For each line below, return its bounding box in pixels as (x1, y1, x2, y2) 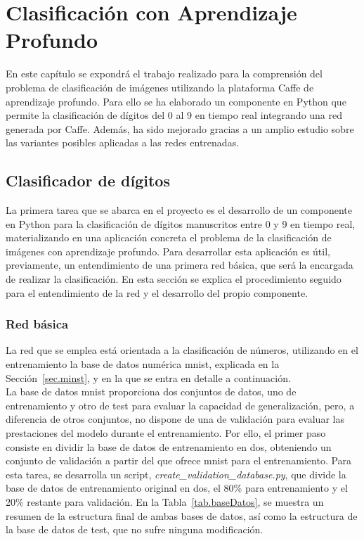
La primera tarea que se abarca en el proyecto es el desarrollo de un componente (6, 203, 352, 217)
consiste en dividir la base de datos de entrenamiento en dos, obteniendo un (6, 439, 332, 454)
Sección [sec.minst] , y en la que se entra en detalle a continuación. (6, 370, 291, 385)
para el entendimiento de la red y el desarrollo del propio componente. (6, 285, 308, 300)
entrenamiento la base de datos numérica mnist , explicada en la (6, 357, 280, 371)
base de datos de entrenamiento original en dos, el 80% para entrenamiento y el (6, 480, 348, 495)
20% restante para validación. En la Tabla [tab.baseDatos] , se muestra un (6, 494, 324, 509)
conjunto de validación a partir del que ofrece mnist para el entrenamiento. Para (6, 453, 352, 468)
